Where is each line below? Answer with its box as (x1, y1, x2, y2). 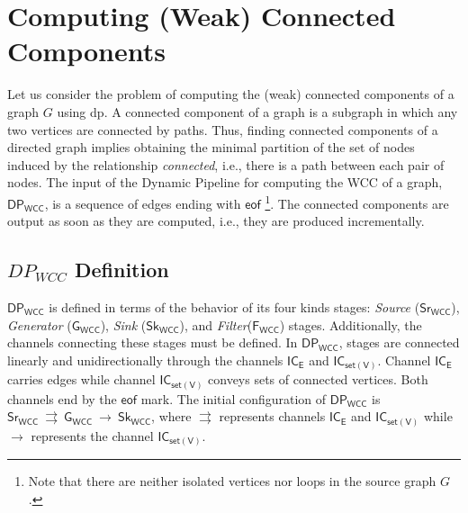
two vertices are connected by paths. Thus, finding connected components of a (7, 120, 438, 139)
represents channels (219, 407, 326, 426)
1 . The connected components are (265, 191, 449, 212)
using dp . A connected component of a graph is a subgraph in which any (57, 102, 458, 121)
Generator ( (7, 315, 72, 334)
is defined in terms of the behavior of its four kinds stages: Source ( (49, 297, 420, 316)
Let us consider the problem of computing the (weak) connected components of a (7, 85, 454, 103)
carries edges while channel (7, 370, 156, 389)
